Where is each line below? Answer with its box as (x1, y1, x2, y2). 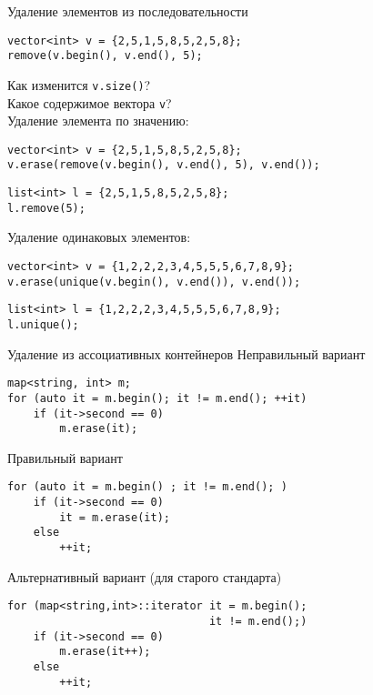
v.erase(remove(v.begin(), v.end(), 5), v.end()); (7, 158, 320, 172)
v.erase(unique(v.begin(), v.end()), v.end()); (7, 275, 301, 288)
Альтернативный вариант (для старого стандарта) (7, 567, 282, 586)
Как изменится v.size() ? (7, 75, 151, 94)
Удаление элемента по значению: (7, 111, 189, 130)
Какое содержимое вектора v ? (7, 93, 172, 112)
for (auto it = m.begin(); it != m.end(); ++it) (7, 391, 307, 405)
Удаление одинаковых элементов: (7, 227, 191, 247)
